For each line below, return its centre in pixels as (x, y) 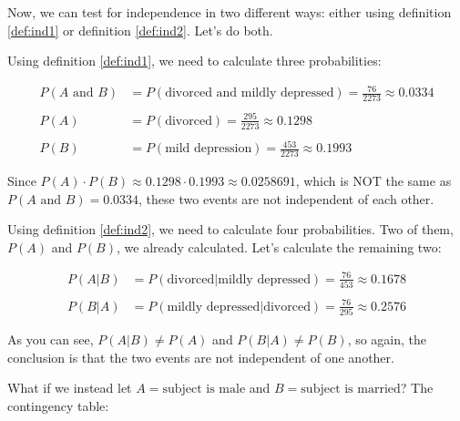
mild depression (209, 149)
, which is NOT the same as (373, 180)
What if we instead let (70, 388)
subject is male (204, 390)
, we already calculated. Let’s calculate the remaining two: (279, 246)
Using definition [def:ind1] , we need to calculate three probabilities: (194, 61)
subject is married (351, 390)
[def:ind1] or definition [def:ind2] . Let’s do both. (140, 30)
